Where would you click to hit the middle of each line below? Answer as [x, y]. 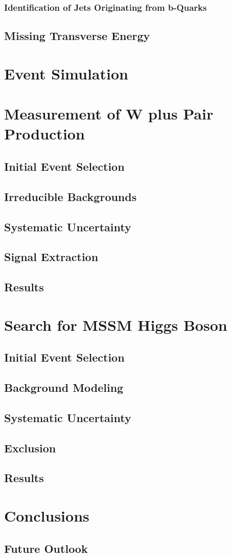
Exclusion [30, 447]
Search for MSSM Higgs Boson [116, 324]
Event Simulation [66, 73]
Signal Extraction [51, 257]
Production [44, 134]
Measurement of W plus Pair [109, 114]
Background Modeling [64, 387]
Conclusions [47, 515]
